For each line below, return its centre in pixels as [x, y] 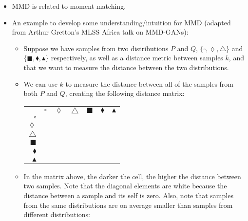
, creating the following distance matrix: [125, 93]
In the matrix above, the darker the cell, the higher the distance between [132, 176]
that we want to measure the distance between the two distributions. [126, 67]
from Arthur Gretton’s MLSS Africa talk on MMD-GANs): [100, 32]
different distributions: [57, 214]
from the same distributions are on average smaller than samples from [128, 205]
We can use [40, 83]
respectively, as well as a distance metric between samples [137, 58]
